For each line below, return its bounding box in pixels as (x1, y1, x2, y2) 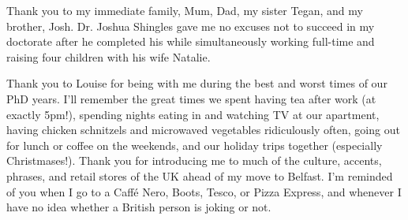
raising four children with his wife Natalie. (6, 48, 211, 65)
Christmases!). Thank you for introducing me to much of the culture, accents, (6, 152, 382, 169)
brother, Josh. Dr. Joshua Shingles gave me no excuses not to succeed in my (6, 17, 375, 34)
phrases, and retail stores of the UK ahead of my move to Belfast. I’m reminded (6, 167, 393, 184)
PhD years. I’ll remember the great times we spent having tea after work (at (6, 90, 376, 106)
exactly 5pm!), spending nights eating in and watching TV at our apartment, (6, 106, 380, 122)
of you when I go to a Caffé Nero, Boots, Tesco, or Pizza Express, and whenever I (6, 183, 402, 199)
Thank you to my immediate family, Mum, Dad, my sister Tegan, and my (6, 2, 363, 18)
